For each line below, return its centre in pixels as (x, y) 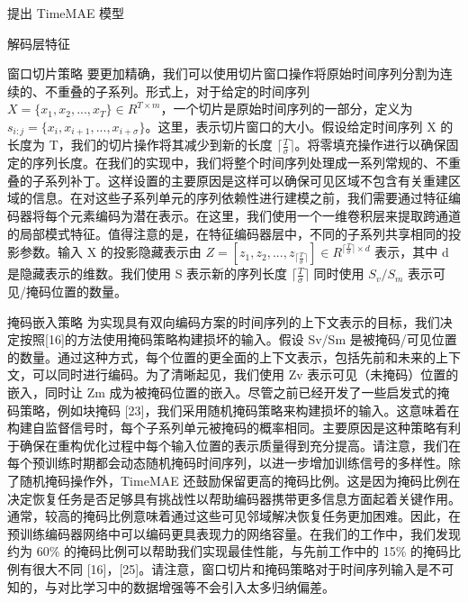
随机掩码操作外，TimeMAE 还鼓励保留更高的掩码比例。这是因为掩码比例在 (240, 480)
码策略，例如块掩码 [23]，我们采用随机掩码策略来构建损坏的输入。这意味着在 (234, 410)
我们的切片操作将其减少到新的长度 (171, 145)
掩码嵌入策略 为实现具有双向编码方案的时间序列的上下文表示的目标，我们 (224, 321)
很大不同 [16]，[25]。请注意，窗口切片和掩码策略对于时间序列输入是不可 (243, 568)
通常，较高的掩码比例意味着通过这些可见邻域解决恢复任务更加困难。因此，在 (234, 516)
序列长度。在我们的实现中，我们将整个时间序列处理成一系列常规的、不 (240, 163)
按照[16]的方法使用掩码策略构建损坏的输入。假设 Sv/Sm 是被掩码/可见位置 (238, 339)
